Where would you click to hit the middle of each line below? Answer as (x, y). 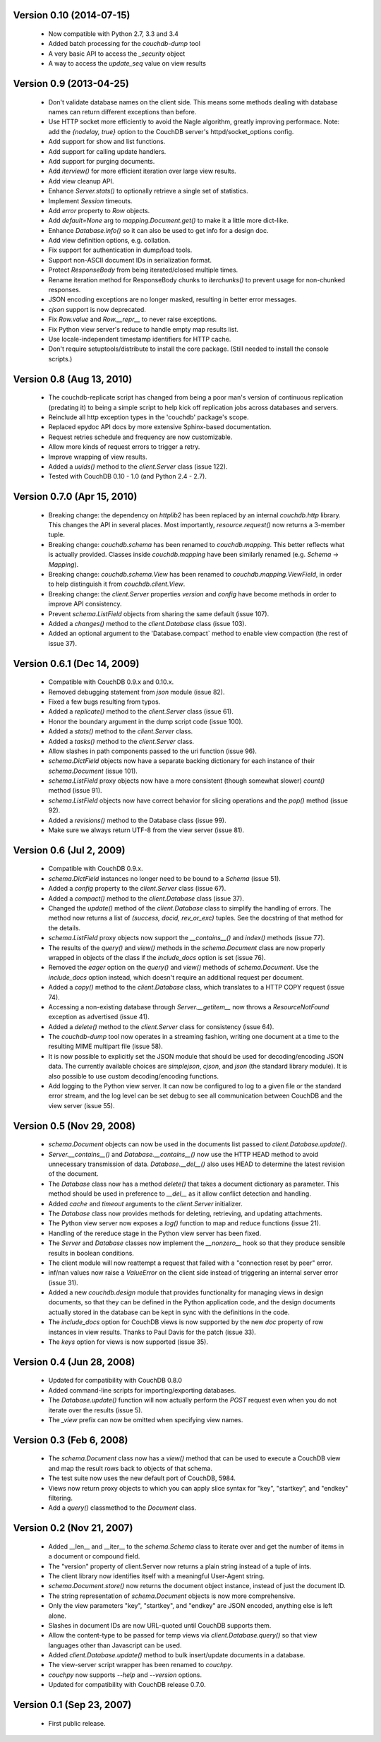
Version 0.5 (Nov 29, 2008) (74, 1126)
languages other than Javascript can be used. (115, 1645)
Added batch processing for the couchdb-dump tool (125, 44)
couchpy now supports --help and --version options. (125, 1675)
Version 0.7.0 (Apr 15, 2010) (75, 497)
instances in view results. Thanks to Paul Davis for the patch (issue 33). (152, 1332)
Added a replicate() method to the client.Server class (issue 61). (141, 711)
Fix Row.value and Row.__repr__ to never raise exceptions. (133, 319)
